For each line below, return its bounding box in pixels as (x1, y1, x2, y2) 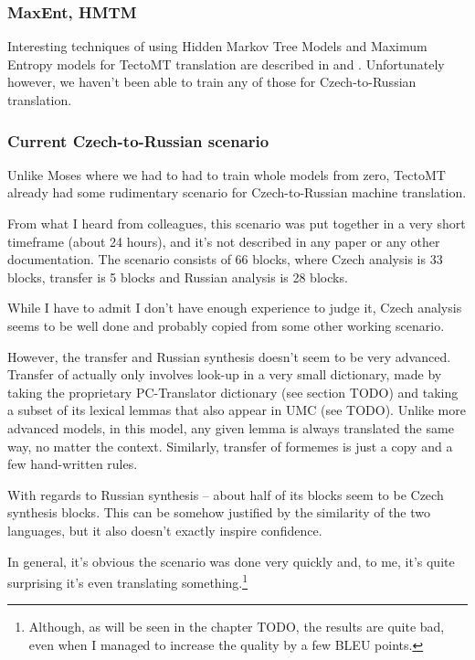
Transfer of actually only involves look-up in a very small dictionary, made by (7, 365, 442, 384)
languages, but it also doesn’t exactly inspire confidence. (7, 520, 322, 539)
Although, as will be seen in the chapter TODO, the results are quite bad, (28, 617, 445, 636)
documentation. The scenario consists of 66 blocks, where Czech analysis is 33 (7, 250, 443, 269)
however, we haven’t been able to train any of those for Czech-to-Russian (7, 72, 417, 91)
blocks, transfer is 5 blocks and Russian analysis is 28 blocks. (7, 267, 348, 286)
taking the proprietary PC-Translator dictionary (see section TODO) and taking (7, 382, 459, 401)
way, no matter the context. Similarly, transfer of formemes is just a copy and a (7, 436, 453, 455)
